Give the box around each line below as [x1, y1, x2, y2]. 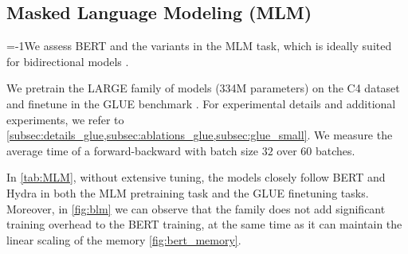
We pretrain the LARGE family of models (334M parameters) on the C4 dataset [6, 80, 400, 96]
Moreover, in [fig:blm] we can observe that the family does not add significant [6, 200, 386, 217]
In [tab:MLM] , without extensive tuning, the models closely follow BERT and [6, 169, 386, 186]
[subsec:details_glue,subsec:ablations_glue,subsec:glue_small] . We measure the [6, 127, 393, 143]
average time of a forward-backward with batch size [6, 142, 258, 158]
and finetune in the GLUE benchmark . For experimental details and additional [6, 95, 396, 111]
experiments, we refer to [6, 111, 124, 127]
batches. [315, 142, 355, 158]
